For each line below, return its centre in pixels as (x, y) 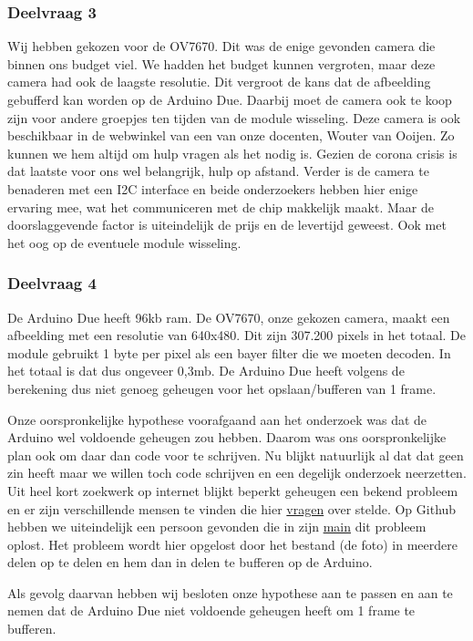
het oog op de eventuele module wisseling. (124, 242)
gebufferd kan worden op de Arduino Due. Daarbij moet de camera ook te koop (230, 99)
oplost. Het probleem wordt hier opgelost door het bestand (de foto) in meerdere (232, 544)
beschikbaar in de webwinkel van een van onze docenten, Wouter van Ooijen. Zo (231, 135)
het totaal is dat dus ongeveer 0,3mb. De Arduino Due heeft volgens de (206, 371)
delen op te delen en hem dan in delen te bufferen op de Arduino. (190, 562)
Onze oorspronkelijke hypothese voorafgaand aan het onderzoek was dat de (217, 419)
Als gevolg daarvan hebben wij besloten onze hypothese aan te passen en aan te (230, 592)
